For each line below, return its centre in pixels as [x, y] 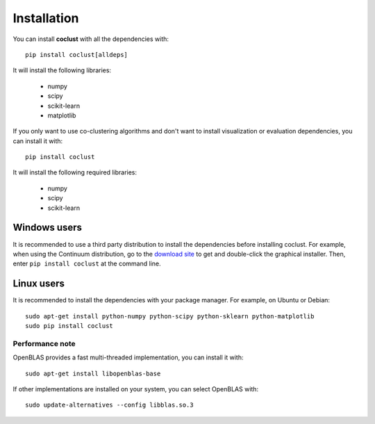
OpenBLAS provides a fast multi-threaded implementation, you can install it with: [128, 357]
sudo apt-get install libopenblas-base [93, 373]
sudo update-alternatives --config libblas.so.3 [109, 405]
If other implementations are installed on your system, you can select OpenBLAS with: [136, 389]
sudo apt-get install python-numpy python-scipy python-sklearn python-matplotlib [170, 316]
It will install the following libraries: [62, 70]
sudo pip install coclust [69, 326]
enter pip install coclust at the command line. [87, 263]
